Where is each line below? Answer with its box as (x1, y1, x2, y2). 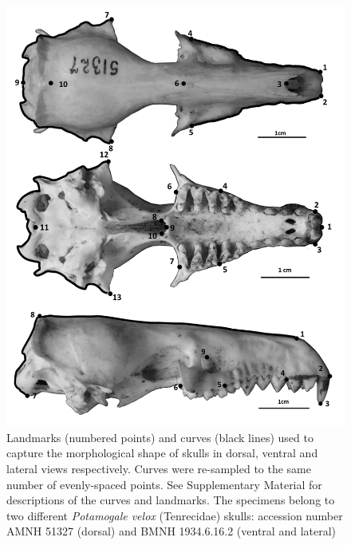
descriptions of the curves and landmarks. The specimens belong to (6, 492, 335, 508)
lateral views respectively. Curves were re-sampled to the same (6, 460, 312, 477)
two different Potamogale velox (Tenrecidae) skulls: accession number (6, 507, 343, 523)
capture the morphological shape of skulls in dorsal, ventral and (6, 444, 318, 461)
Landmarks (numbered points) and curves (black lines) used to (6, 428, 314, 445)
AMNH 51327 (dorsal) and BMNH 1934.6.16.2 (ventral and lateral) (6, 523, 337, 539)
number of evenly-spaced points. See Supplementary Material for (6, 476, 322, 492)
